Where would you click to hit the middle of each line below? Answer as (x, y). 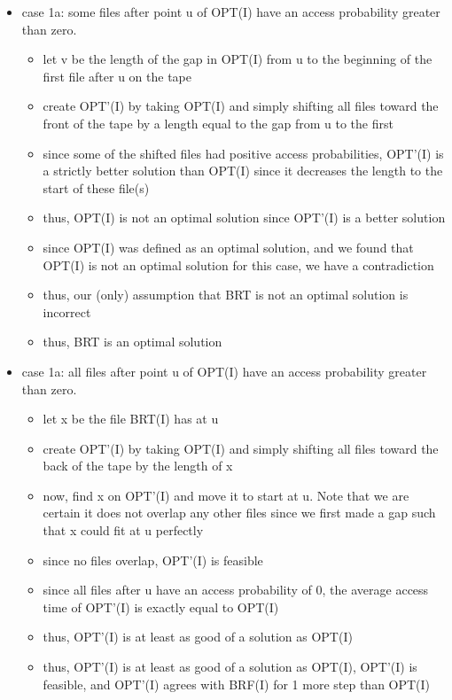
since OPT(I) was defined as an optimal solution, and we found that (228, 247)
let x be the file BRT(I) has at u (131, 419)
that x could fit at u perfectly (123, 530)
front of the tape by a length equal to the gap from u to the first (218, 123)
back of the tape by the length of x (138, 466)
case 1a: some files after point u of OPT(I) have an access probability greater (231, 12)
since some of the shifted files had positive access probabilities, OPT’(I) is (243, 153)
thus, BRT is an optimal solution (132, 342)
